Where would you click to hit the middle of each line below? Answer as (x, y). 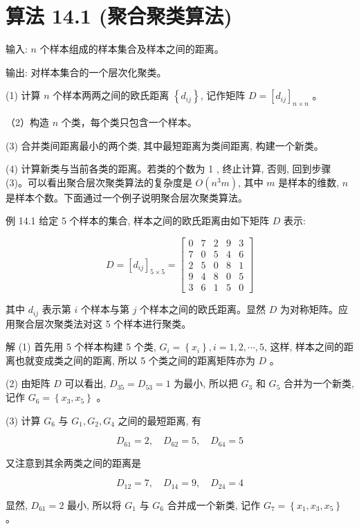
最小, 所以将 (94, 504)
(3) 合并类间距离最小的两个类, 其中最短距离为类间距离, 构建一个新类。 (165, 145)
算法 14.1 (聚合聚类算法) (119, 16)
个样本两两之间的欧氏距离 (111, 95)
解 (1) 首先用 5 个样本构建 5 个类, (81, 347)
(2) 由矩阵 (28, 383)
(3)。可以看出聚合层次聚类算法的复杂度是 (99, 182)
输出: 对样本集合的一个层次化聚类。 (86, 72)
